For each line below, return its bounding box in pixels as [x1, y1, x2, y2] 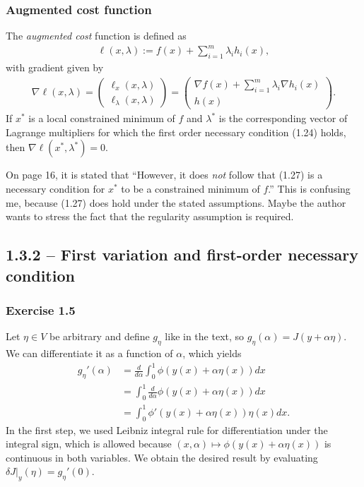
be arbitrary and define [49, 329, 150, 344]
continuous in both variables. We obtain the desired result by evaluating [6, 450, 318, 464]
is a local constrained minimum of [28, 111, 175, 126]
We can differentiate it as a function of [6, 345, 173, 360]
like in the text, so [165, 329, 245, 344]
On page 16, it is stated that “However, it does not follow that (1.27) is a [6, 167, 323, 182]
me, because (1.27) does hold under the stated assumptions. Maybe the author [6, 195, 346, 210]
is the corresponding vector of [218, 111, 348, 126]
